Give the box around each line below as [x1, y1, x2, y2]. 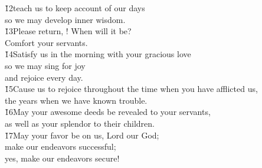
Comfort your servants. [5, 36, 88, 48]
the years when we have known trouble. [5, 94, 148, 106]
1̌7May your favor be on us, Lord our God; [5, 129, 159, 141]
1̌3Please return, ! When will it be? [5, 25, 132, 37]
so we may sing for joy [5, 59, 86, 71]
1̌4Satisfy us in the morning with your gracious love [5, 48, 191, 60]
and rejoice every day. [5, 71, 83, 83]
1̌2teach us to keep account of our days [5, 2, 145, 14]
